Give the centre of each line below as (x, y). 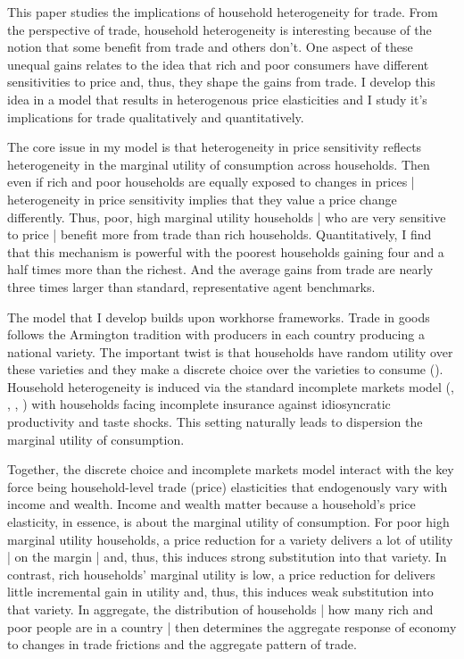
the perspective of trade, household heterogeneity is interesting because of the (220, 29)
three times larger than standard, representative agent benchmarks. (191, 286)
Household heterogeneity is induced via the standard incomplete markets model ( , (231, 386)
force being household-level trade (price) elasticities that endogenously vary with (228, 486)
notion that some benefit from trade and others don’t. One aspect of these (210, 47)
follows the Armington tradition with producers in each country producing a (216, 334)
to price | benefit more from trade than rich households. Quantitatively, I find (220, 234)
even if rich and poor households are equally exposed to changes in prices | (211, 182)
